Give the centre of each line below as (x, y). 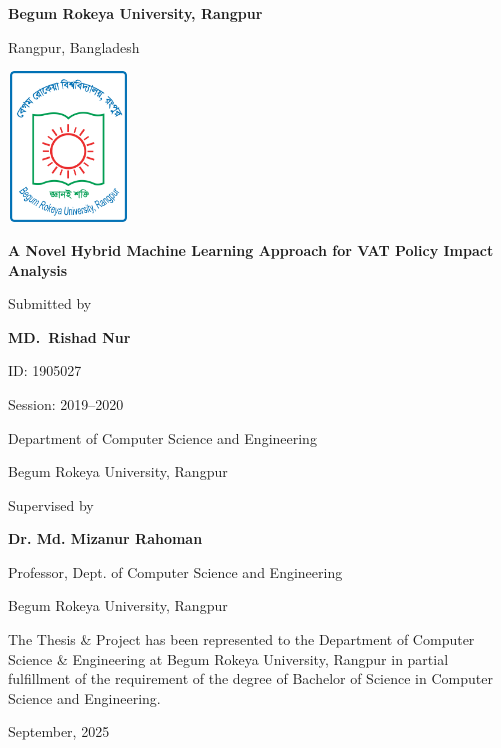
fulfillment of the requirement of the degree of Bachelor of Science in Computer (250, 678)
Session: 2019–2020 (66, 403)
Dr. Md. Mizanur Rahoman (105, 538)
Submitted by (50, 303)
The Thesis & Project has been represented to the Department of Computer (241, 639)
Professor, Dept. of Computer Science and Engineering (175, 571)
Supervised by (51, 504)
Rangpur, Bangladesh (74, 46)
